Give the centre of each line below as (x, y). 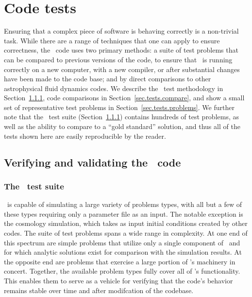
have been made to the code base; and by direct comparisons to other (108, 79)
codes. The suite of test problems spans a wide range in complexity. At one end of (126, 233)
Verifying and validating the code (92, 162)
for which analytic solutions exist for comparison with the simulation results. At (123, 252)
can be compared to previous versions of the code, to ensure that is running (118, 59)
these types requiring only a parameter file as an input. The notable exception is (124, 213)
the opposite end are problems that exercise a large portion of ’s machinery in (120, 261)
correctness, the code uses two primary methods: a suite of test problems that (121, 50)
